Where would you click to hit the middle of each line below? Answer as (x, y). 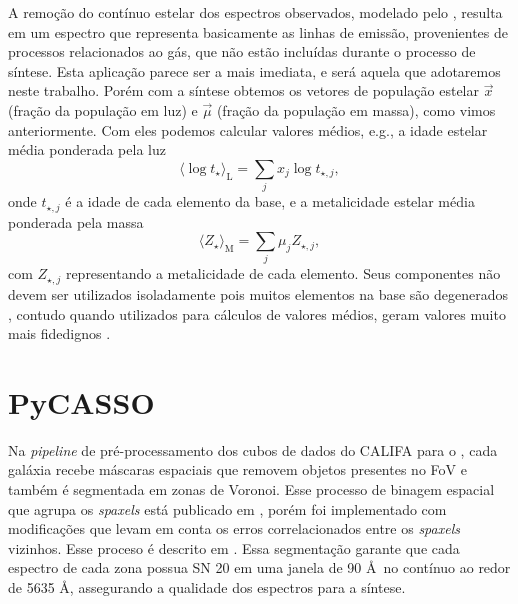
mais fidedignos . (59, 333)
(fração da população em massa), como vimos (356, 109)
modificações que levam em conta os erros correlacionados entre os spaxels (234, 528)
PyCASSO (81, 401)
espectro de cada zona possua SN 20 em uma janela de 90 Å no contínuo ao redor (259, 567)
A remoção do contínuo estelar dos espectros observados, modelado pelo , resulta (255, 12)
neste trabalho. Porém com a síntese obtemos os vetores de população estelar (243, 90)
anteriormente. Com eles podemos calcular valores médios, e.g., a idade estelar (248, 129)
